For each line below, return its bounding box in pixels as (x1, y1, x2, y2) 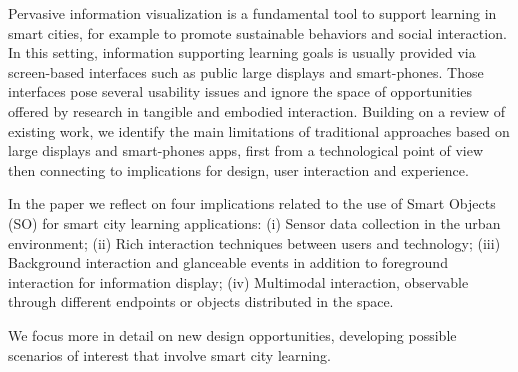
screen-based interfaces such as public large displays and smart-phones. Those (8, 61, 484, 82)
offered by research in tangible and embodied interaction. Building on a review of (8, 100, 506, 121)
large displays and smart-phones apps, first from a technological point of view (8, 140, 484, 161)
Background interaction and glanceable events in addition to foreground (8, 252, 448, 273)
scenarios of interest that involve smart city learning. (8, 344, 331, 365)
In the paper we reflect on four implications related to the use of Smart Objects (8, 193, 496, 214)
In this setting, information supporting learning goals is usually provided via (8, 42, 476, 63)
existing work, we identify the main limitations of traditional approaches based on (8, 120, 510, 141)
